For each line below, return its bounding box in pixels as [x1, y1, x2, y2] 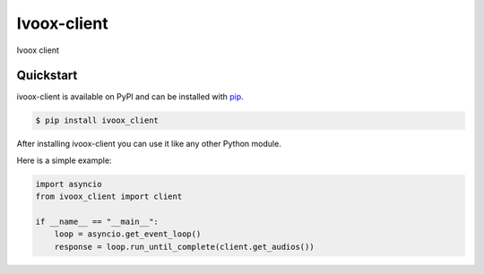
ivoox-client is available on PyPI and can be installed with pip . [16, 91, 244, 102]
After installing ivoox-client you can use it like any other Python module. [16, 139, 281, 150]
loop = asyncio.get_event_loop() [54, 229, 202, 239]
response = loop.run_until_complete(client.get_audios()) [54, 242, 315, 252]
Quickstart [16, 68, 78, 83]
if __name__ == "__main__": [35, 216, 159, 227]
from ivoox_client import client [35, 192, 183, 201]
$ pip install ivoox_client [35, 116, 159, 125]
